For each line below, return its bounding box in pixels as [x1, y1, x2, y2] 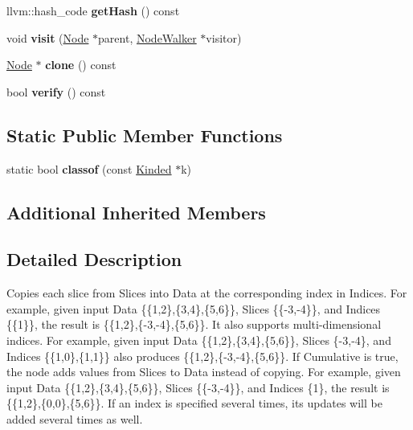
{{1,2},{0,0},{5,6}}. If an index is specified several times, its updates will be [6, 395, 382, 412]
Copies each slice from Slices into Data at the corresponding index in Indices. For [6, 285, 407, 301]
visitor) [206, 29, 242, 46]
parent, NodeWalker [98, 29, 197, 46]
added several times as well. [6, 410, 143, 427]
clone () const [45, 56, 117, 73]
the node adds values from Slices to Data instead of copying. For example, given [6, 363, 401, 380]
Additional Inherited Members [6, 199, 266, 224]
